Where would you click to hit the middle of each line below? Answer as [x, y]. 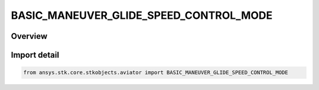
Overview [29, 36]
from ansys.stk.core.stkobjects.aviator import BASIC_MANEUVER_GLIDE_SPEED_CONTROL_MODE [156, 73]
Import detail [35, 55]
